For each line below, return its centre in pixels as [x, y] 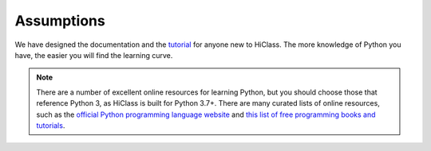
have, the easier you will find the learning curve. [94, 55]
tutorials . [51, 125]
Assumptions [60, 21]
